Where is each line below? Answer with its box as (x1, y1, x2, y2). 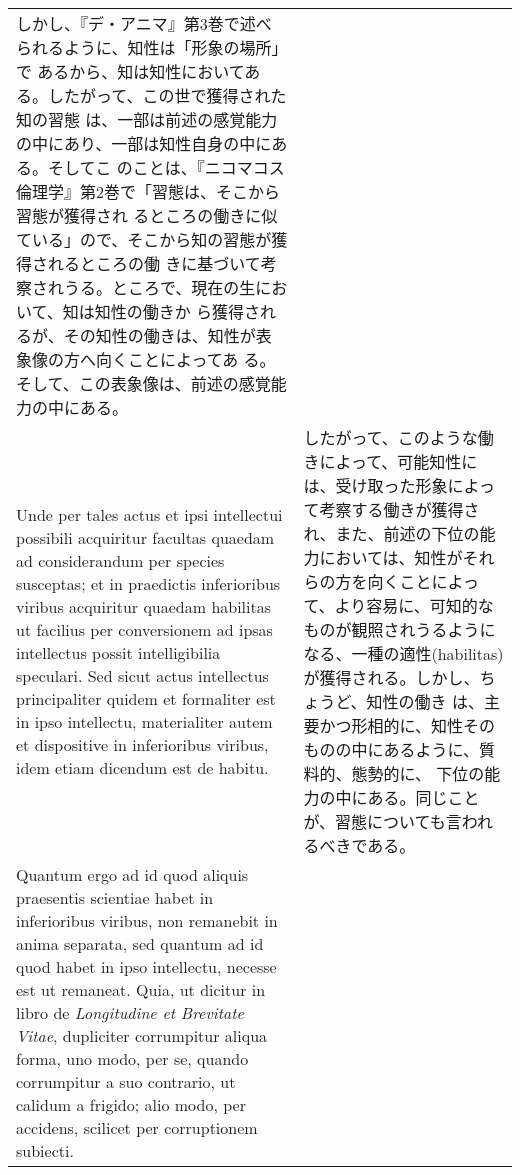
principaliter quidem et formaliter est (16, 687, 276, 710)
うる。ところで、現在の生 (64, 276, 256, 299)
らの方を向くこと (303, 570, 432, 593)
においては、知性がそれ (319, 546, 495, 569)
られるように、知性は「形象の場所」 (16, 36, 280, 59)
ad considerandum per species (16, 549, 225, 572)
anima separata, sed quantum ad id (16, 932, 264, 955)
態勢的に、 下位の (351, 762, 485, 785)
